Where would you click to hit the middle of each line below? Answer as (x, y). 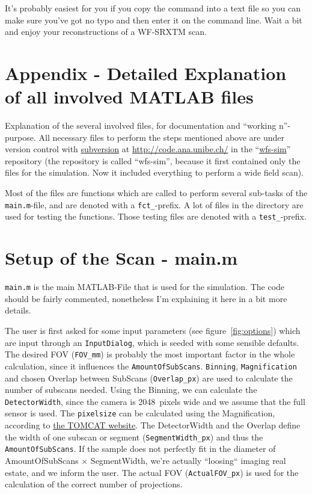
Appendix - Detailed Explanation (146, 73)
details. (18, 310)
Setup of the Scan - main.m (121, 258)
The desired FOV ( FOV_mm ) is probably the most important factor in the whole (150, 354)
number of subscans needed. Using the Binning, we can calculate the (131, 390)
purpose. (20, 137)
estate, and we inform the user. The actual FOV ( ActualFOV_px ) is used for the (152, 472)
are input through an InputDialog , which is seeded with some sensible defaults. (152, 342)
